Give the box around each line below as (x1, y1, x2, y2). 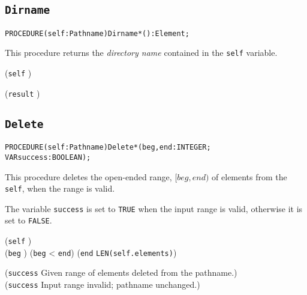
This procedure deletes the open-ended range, (5, 170, 172, 183)
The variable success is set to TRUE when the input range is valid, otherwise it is (5, 202, 303, 214)
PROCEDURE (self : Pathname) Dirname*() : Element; (5, 29, 189, 38)
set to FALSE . (5, 214, 52, 227)
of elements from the (212, 170, 287, 183)
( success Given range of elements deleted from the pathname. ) (5, 266, 237, 279)
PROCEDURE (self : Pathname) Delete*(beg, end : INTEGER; (5, 143, 211, 152)
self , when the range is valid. (5, 182, 115, 195)
